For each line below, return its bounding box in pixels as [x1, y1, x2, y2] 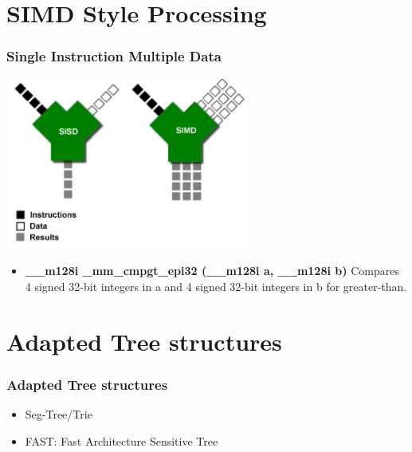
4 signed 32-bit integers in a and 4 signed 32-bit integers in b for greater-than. [25, 277, 407, 294]
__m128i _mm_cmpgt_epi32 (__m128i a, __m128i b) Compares [25, 262, 399, 279]
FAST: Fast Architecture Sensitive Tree [25, 432, 218, 449]
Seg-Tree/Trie [25, 406, 92, 423]
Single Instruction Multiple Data [6, 46, 222, 66]
